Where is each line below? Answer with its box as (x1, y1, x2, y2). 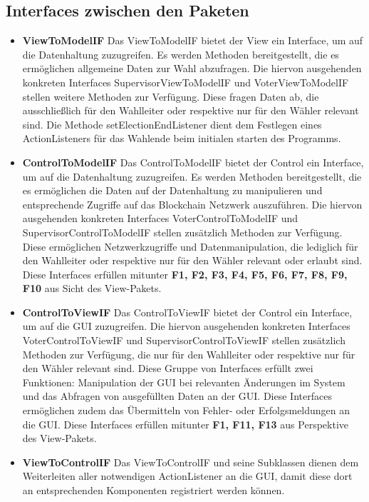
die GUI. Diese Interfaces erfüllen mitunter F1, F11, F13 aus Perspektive (22, 416, 348, 431)
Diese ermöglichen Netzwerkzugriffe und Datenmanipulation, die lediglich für (22, 239, 358, 253)
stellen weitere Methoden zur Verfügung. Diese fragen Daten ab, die (22, 89, 319, 104)
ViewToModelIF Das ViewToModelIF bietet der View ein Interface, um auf (22, 33, 363, 48)
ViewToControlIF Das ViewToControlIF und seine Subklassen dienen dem (22, 454, 359, 469)
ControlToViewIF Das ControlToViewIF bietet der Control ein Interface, (22, 304, 353, 319)
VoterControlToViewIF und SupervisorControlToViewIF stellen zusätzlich (22, 333, 345, 348)
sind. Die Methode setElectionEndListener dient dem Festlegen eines (22, 116, 322, 131)
